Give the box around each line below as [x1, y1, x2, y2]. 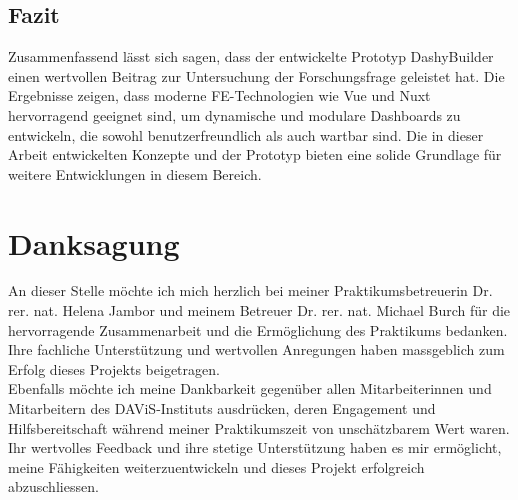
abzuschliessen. [8, 476, 99, 497]
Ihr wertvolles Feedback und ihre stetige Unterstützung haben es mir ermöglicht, [8, 437, 502, 458]
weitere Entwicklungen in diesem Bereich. [8, 163, 262, 184]
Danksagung [8, 222, 180, 263]
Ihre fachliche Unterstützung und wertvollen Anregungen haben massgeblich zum [8, 339, 505, 360]
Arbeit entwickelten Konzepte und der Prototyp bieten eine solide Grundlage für [8, 144, 502, 165]
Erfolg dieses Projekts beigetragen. [8, 358, 220, 379]
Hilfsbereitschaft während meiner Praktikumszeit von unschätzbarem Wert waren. [8, 417, 510, 438]
